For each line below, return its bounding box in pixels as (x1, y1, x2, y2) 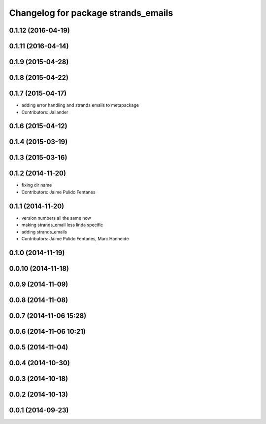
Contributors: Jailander (21, 109, 68, 115)
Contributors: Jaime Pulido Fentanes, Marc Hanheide (21, 235, 129, 241)
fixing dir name (21, 182, 52, 188)
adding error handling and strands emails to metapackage (21, 102, 139, 108)
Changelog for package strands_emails (9, 7, 173, 18)
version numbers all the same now (21, 215, 91, 221)
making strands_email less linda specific (21, 222, 103, 228)
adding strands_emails (21, 229, 67, 234)
